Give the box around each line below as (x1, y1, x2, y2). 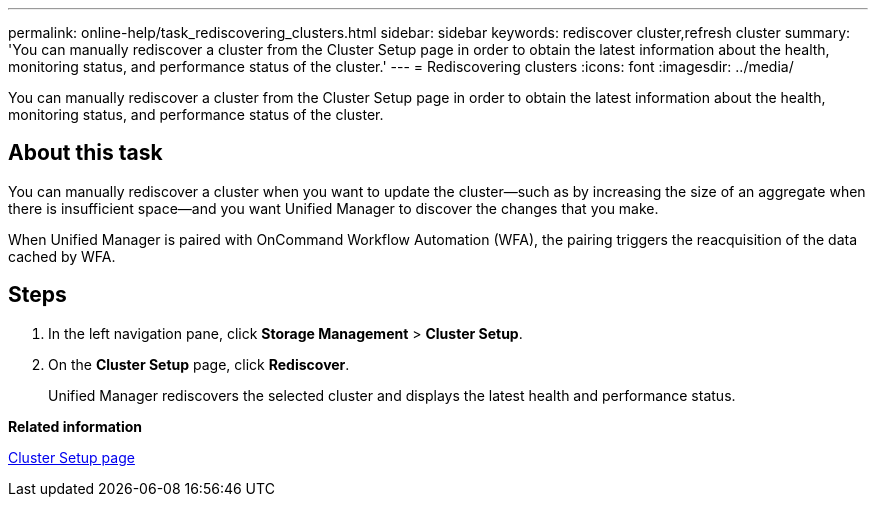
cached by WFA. (8, 247, 116, 265)
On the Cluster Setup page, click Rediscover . (48, 355, 350, 373)
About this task (8, 140, 163, 166)
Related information (8, 417, 143, 435)
